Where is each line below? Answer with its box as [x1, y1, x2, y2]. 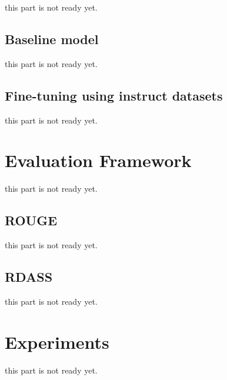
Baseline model [5, 29, 99, 48]
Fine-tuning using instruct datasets [5, 86, 223, 104]
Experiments [5, 329, 109, 354]
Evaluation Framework [5, 148, 192, 172]
